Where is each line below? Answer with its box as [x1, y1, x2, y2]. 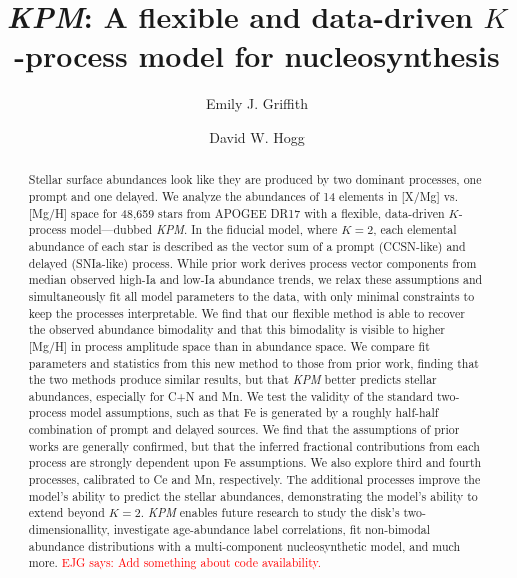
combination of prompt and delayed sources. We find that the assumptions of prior [28, 421, 460, 438]
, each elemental [373, 221, 457, 238]
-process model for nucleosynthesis [14, 35, 500, 76]
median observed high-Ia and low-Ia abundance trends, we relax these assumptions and [28, 271, 483, 288]
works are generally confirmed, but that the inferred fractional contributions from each [28, 437, 480, 454]
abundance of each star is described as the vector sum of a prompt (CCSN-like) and [28, 237, 466, 254]
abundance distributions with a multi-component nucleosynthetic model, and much [28, 537, 461, 554]
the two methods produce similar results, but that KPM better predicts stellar [28, 371, 437, 388]
